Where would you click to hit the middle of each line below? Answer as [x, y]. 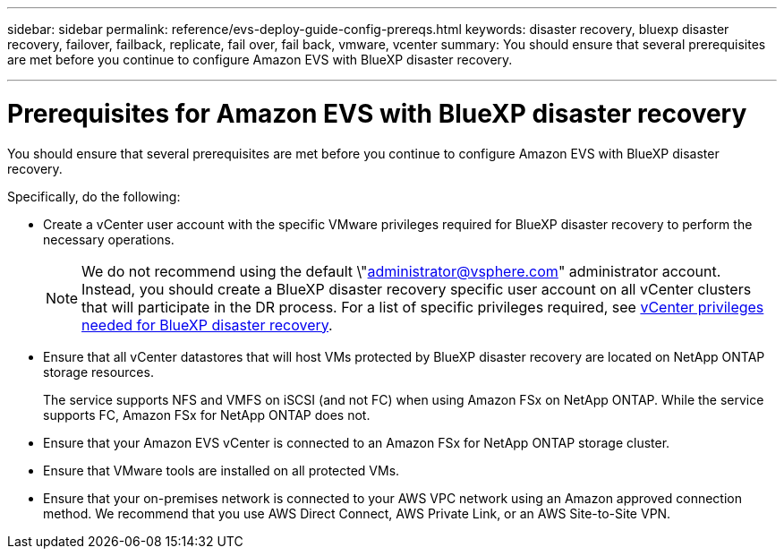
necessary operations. [109, 239]
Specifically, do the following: [94, 196]
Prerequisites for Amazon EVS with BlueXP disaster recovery [377, 113]
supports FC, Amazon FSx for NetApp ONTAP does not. [207, 415]
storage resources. [98, 372]
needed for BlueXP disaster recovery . [207, 325]
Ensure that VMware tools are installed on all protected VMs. [222, 470]
